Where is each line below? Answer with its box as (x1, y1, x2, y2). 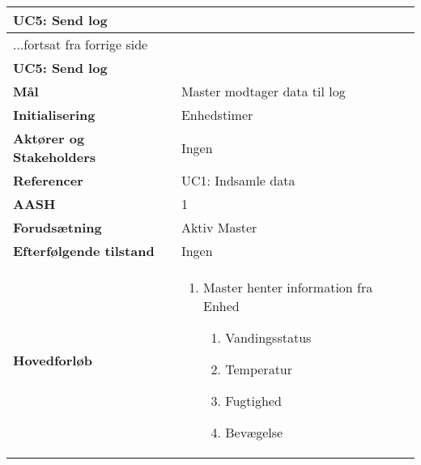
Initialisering (13, 105, 96, 124)
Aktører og (13, 129, 85, 147)
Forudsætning (13, 218, 102, 237)
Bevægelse (225, 423, 283, 442)
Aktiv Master (181, 218, 257, 237)
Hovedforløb (13, 350, 92, 369)
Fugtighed (225, 391, 282, 410)
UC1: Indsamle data (181, 171, 296, 190)
